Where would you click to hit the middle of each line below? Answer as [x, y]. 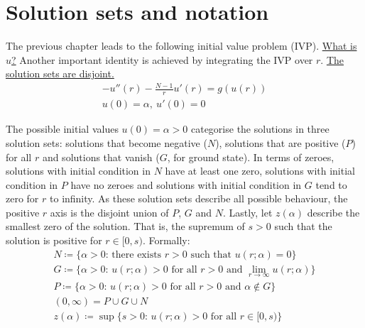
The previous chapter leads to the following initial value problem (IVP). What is [181, 46]
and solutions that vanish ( [101, 157]
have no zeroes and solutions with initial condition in [186, 184]
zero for [22, 198]
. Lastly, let [247, 212]
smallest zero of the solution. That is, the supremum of [125, 226]
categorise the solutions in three [260, 129]
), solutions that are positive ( [280, 142]
